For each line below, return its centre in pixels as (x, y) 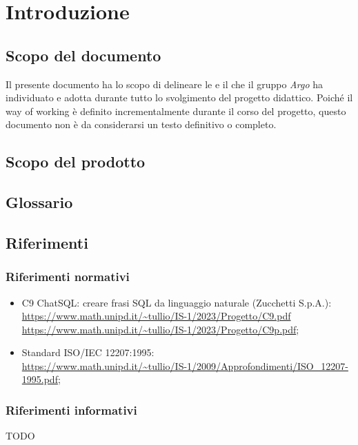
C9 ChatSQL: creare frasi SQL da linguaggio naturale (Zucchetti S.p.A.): (177, 302)
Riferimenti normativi (68, 277)
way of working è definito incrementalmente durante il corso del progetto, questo (176, 111)
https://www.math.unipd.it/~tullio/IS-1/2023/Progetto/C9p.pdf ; (160, 329)
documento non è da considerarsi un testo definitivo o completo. (141, 124)
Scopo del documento (83, 55)
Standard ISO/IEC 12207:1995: (88, 352)
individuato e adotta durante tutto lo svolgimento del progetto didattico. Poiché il (179, 97)
